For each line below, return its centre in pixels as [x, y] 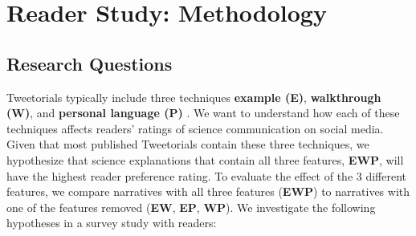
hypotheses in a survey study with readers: [112, 223]
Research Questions [90, 63]
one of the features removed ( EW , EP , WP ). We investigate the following [191, 207]
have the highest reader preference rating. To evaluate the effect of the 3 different [207, 175]
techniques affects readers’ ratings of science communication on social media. [195, 128]
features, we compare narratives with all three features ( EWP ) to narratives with [208, 191]
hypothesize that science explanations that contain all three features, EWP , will [205, 159]
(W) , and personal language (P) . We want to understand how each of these [203, 113]
